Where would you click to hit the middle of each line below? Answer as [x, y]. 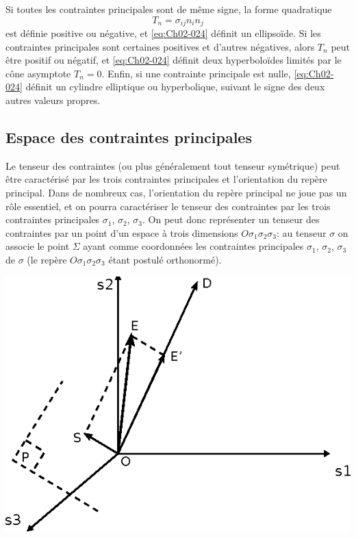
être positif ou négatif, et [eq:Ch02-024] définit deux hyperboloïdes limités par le [174, 60]
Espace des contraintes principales [129, 137]
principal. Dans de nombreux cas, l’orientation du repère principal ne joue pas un [176, 192]
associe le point [38, 246]
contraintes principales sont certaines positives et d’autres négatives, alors [160, 46]
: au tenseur [302, 232]
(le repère [47, 259]
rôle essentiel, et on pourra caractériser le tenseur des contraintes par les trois [168, 206]
